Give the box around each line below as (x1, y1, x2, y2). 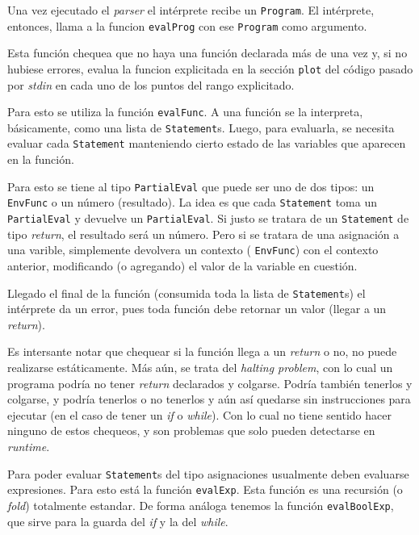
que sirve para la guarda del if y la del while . (7, 512, 228, 529)
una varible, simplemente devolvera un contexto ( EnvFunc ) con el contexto (7, 241, 379, 258)
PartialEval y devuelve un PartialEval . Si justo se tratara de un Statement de (7, 210, 409, 227)
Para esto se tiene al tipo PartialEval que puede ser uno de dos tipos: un (7, 178, 375, 194)
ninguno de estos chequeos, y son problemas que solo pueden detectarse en (7, 422, 375, 439)
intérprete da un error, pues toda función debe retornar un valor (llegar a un (7, 300, 387, 317)
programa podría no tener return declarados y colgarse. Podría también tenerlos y (7, 374, 413, 391)
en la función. (7, 151, 74, 168)
